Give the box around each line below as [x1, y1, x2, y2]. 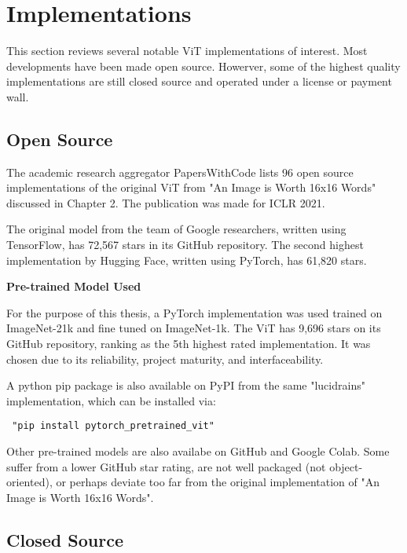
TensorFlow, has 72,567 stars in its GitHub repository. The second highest [6, 236, 364, 253]
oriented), [6, 474, 53, 490]
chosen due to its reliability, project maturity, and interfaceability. [6, 350, 324, 367]
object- [329, 458, 363, 474]
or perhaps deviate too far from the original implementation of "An [56, 474, 379, 490]
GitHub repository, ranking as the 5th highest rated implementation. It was [6, 335, 371, 352]
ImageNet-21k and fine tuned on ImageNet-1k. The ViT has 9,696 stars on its [6, 320, 381, 336]
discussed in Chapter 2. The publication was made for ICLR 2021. [6, 194, 325, 211]
